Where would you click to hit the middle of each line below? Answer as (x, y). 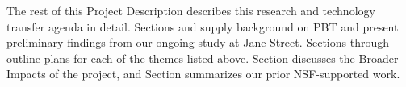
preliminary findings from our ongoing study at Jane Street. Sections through (198, 42)
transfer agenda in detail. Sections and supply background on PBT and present (203, 26)
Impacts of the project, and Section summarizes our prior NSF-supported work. (203, 74)
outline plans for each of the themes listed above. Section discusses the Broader (203, 58)
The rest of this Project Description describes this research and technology (191, 10)
